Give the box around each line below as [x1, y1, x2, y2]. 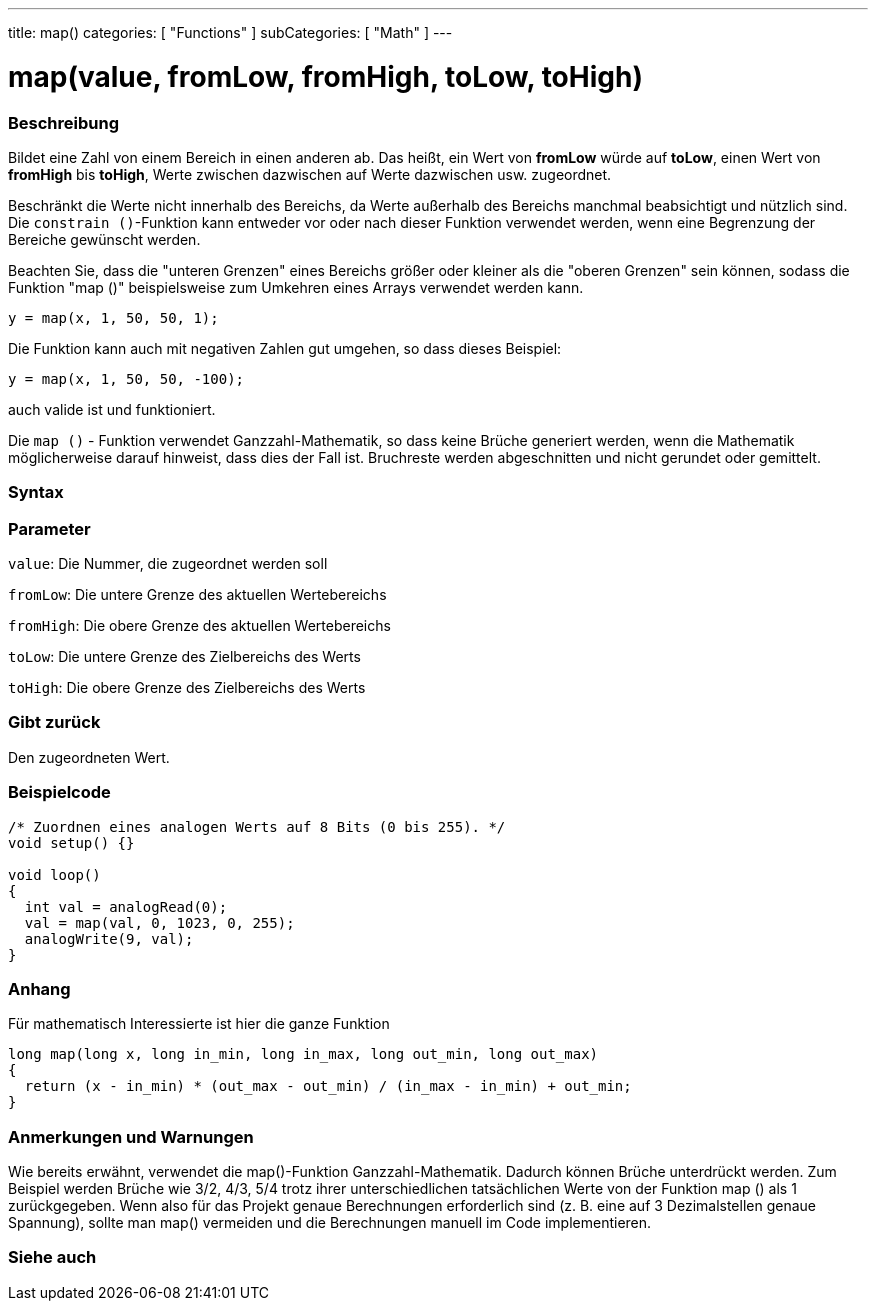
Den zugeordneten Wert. [8, 748, 170, 766]
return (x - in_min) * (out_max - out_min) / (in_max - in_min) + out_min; [24, 1078, 632, 1095]
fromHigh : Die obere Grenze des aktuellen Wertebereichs [8, 617, 391, 634]
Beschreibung [8, 112, 120, 133]
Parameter [8, 518, 91, 539]
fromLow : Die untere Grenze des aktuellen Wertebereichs [8, 586, 387, 603]
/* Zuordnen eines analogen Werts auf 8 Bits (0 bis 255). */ [8, 818, 506, 835]
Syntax [8, 482, 64, 503]
